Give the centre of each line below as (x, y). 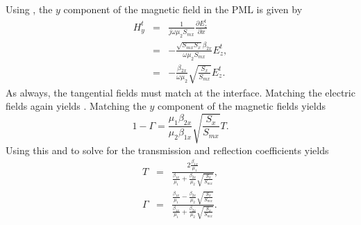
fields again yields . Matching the (76, 106)
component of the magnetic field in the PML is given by (183, 9)
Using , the (29, 9)
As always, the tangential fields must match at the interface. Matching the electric (180, 92)
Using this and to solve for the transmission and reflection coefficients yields (167, 150)
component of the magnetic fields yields (242, 106)
